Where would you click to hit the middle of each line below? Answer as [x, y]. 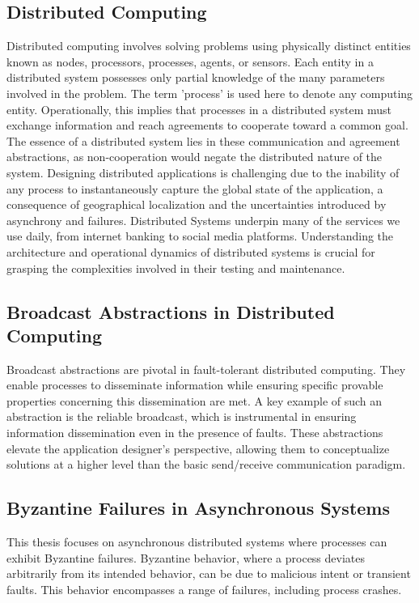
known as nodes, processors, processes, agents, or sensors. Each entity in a [190, 61]
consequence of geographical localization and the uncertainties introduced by [197, 204]
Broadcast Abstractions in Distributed [171, 311]
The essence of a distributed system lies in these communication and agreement [203, 140]
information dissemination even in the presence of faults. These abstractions [195, 433]
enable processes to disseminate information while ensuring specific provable [195, 385]
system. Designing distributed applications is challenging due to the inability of [203, 172]
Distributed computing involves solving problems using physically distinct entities [209, 46]
